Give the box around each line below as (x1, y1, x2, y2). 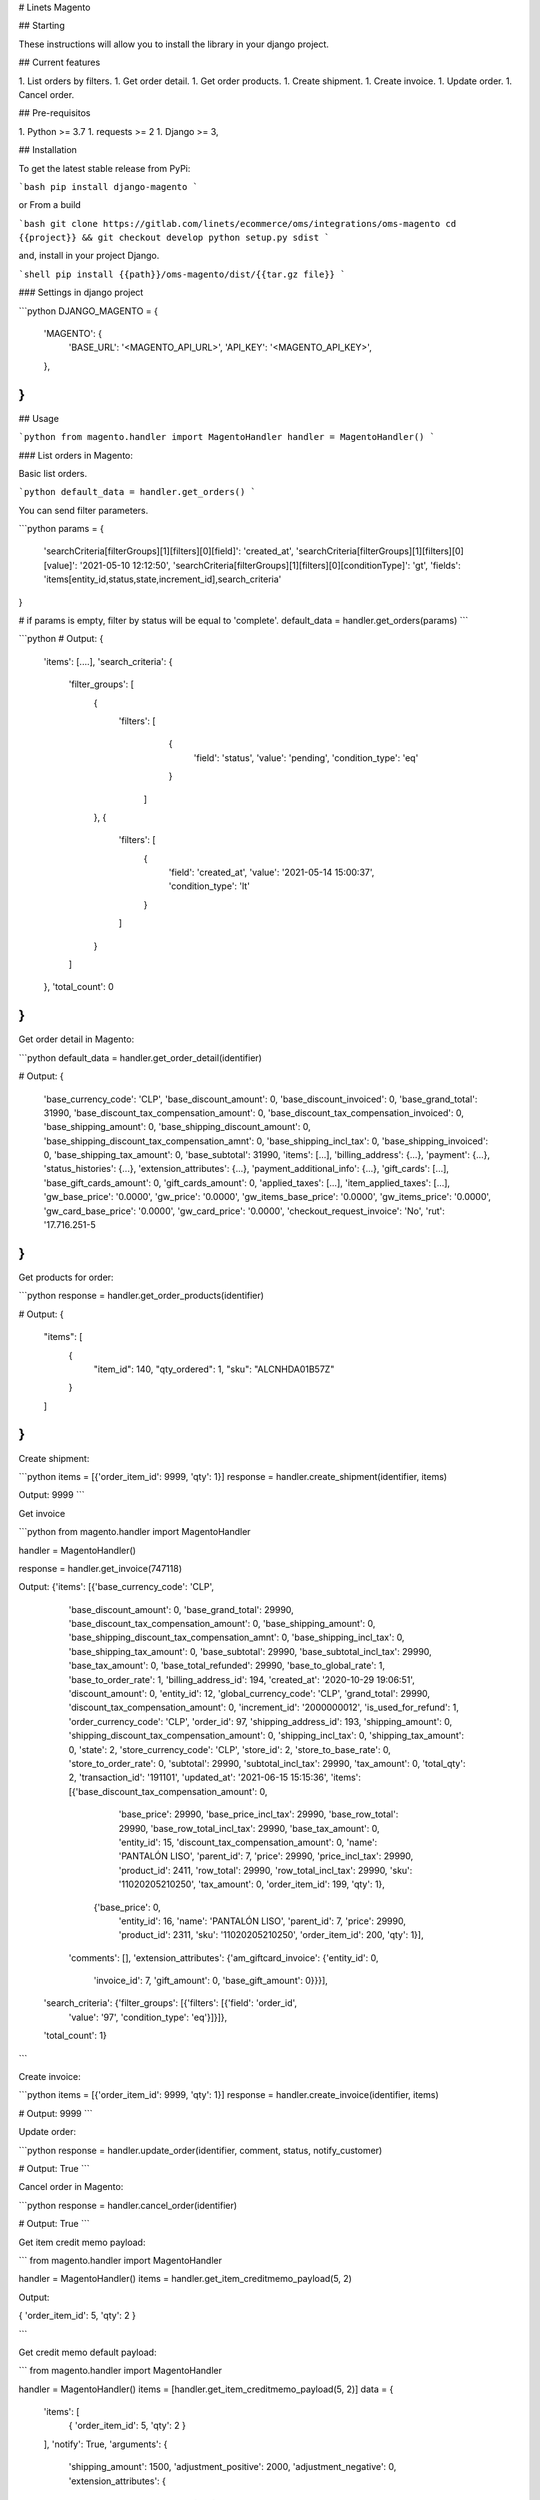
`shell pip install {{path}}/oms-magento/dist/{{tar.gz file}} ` (18, 268, 346, 280)
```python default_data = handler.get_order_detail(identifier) (18, 1051, 262, 1064)
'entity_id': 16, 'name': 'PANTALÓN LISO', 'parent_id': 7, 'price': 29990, (118, 1915, 407, 1927)
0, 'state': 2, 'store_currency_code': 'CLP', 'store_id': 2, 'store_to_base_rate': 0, (68, 1743, 392, 1755)
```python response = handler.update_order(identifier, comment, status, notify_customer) (18, 2144, 383, 2156)
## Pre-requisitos (18, 107, 91, 119)
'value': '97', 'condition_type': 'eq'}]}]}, (68, 2011, 228, 2023)
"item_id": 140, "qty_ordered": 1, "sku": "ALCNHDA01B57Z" (93, 1363, 335, 1375)
